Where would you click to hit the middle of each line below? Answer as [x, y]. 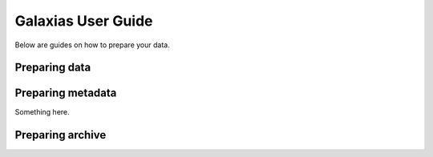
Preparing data [53, 68]
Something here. [42, 112]
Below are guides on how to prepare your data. [92, 45]
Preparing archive [61, 135]
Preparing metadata [66, 93]
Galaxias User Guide [84, 21]
